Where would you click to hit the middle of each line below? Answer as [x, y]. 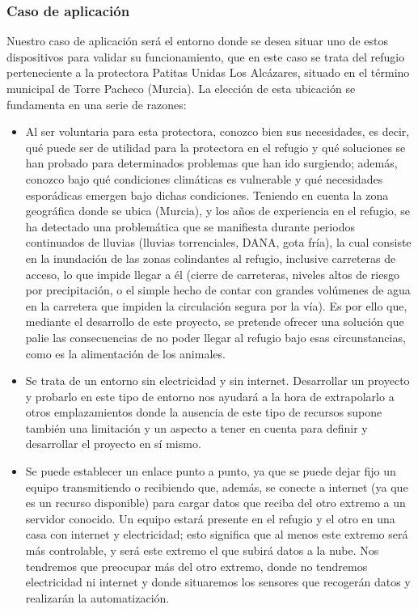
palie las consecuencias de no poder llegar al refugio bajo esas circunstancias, [215, 337]
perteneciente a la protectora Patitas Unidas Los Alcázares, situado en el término [208, 72]
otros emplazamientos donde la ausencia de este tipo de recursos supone [204, 412]
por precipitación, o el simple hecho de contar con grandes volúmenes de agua [218, 290]
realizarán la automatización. [97, 597]
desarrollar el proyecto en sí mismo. [113, 444]
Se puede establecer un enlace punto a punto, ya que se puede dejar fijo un [211, 471]
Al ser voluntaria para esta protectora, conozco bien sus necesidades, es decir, [217, 131]
